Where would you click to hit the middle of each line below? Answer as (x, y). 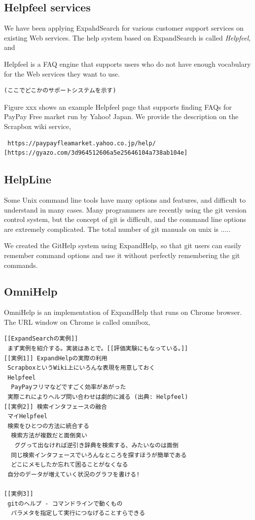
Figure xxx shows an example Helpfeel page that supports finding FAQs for (118, 107)
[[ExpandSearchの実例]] (41, 339)
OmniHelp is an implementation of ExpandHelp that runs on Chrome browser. (123, 312)
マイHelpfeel (28, 416)
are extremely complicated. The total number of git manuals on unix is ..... (117, 229)
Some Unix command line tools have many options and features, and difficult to (125, 199)
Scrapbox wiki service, (37, 126)
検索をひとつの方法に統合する (48, 426)
